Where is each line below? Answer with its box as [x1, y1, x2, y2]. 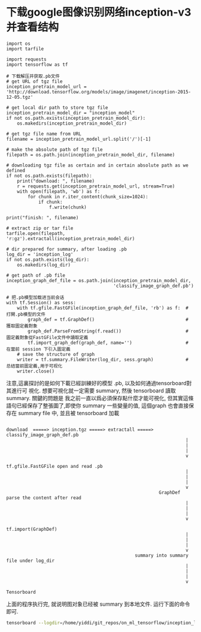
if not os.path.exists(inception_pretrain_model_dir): [6, 115, 146, 121]
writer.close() [17, 368, 55, 374]
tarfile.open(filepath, [6, 230, 66, 237]
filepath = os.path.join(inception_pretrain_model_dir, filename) [6, 152, 175, 158]
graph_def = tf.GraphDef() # [28, 316, 188, 322]
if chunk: [38, 199, 63, 205]
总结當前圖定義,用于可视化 [6, 363, 63, 369]
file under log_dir [6, 558, 55, 564]
